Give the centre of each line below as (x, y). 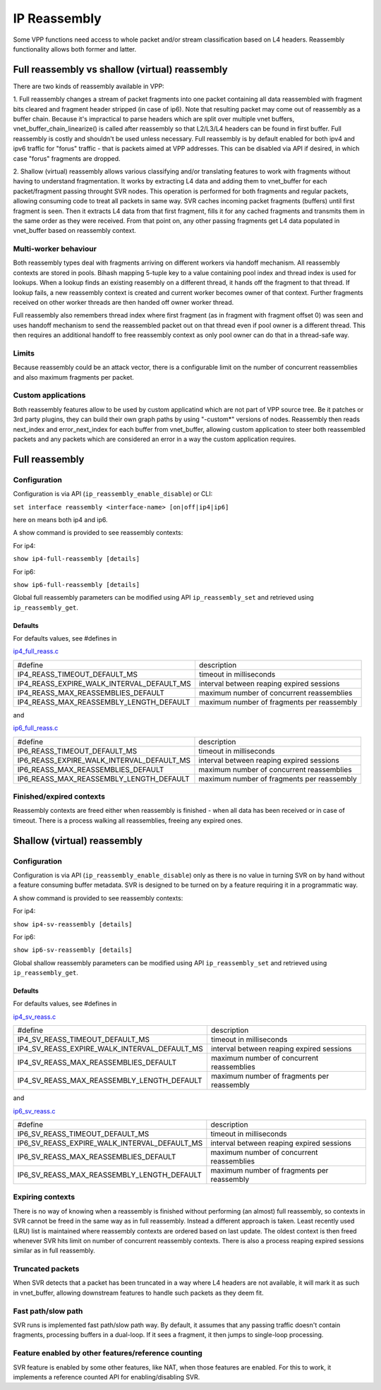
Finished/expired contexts (59, 797)
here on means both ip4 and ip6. (60, 519)
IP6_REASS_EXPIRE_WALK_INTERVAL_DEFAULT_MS (104, 760)
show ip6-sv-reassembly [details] (73, 950)
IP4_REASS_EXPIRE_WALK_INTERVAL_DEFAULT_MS (104, 683)
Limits (24, 353)
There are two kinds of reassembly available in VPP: (89, 86)
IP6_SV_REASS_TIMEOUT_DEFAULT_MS (83, 1134)
